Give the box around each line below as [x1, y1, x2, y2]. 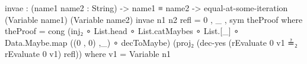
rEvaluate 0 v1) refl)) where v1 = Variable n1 [5, 48, 171, 60]
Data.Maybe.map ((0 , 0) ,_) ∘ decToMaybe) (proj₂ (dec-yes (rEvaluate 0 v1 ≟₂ [5, 36, 298, 48]
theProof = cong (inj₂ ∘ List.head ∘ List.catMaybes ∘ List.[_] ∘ [5, 25, 239, 37]
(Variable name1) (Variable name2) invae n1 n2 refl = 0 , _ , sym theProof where [5, 13, 303, 25]
